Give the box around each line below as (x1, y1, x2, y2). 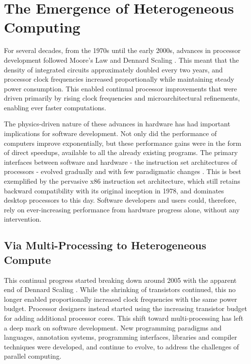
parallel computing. (4, 351, 62, 361)
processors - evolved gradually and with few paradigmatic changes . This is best (4, 166, 241, 176)
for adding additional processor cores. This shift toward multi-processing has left (4, 312, 244, 323)
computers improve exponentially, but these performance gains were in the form (4, 138, 241, 148)
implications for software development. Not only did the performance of (4, 128, 217, 139)
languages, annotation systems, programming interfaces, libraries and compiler (4, 332, 237, 342)
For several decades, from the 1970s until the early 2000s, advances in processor (4, 45, 241, 55)
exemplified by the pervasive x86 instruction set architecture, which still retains (4, 176, 240, 186)
